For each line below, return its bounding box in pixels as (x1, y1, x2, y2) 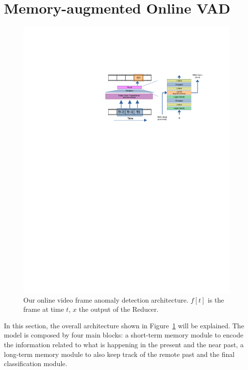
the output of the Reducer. (79, 304, 159, 314)
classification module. (4, 358, 67, 369)
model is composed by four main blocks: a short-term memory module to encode (4, 330, 244, 340)
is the (207, 294, 224, 305)
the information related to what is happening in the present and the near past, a (4, 339, 244, 349)
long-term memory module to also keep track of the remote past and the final (4, 349, 235, 359)
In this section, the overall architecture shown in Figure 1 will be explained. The (4, 320, 244, 330)
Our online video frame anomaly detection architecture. (23, 294, 189, 305)
